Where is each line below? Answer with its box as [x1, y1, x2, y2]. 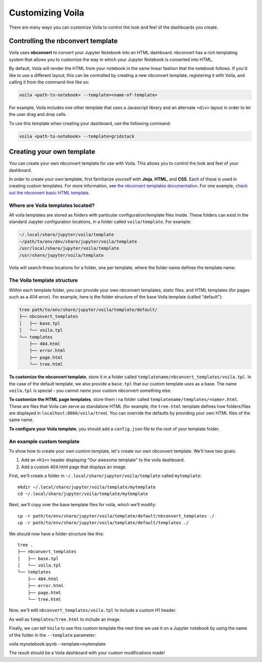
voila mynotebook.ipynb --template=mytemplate [9, 641, 106, 647]
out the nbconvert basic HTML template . [9, 190, 90, 196]
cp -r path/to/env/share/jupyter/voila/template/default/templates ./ [17, 520, 189, 526]
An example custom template [9, 438, 80, 445]
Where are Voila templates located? [9, 202, 95, 209]
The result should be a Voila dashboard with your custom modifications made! [9, 650, 165, 656]
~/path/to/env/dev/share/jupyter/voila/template [19, 239, 137, 244]
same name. [9, 417, 34, 423]
